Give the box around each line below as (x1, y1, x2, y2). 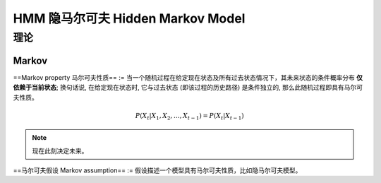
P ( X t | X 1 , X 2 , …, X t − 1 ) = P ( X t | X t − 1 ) (135, 112, 245, 122)
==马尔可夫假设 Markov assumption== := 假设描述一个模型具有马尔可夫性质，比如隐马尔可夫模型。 (13, 166, 302, 175)
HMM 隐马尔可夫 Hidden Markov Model (13, 11, 246, 26)
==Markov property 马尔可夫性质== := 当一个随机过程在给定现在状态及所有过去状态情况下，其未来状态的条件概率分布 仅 (13, 73, 363, 81)
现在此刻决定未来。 (32, 146, 88, 155)
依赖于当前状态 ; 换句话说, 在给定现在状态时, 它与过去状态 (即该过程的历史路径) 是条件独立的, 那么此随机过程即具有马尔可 (13, 83, 363, 92)
